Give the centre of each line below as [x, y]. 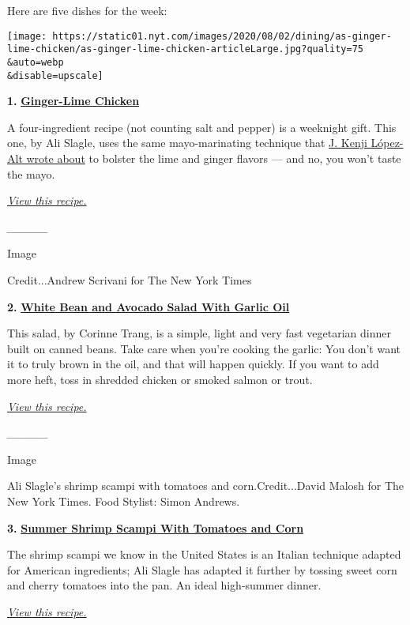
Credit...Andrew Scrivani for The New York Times [130, 279]
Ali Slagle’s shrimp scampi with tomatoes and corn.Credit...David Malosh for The [206, 486]
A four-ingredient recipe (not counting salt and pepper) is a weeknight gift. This [202, 127]
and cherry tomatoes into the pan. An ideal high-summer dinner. [164, 585]
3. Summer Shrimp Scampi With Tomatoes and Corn [156, 527]
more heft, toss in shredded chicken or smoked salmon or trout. [160, 379]
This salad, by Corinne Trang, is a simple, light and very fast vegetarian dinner [199, 333]
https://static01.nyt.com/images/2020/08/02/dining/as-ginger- [222, 36]
